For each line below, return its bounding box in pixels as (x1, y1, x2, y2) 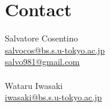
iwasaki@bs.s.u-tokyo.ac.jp (5, 91, 102, 103)
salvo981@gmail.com (5, 55, 80, 68)
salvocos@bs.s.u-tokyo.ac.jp (5, 43, 105, 56)
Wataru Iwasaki (5, 79, 63, 91)
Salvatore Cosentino (5, 32, 78, 44)
